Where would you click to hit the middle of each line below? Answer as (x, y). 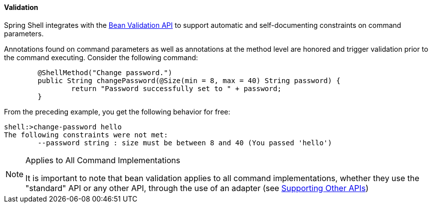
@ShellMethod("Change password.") (105, 72)
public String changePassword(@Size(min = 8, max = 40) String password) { (189, 80)
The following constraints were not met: (86, 135)
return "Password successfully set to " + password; (176, 88)
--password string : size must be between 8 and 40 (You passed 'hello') (185, 143)
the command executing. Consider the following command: (101, 57)
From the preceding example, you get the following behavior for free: (117, 111)
